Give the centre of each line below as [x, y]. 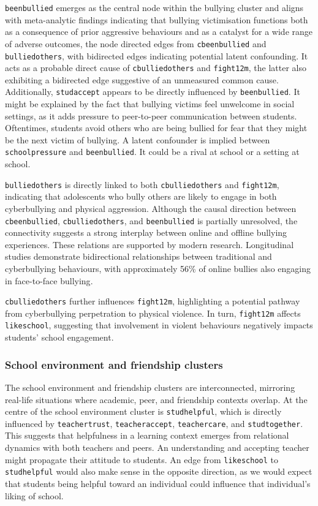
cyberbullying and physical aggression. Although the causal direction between [151, 208]
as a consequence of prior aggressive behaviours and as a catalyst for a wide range [159, 32]
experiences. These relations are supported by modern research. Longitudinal [150, 244]
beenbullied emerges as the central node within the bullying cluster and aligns [154, 7]
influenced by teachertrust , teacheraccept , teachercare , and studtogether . [154, 423]
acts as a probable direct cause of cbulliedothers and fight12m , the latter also [156, 68]
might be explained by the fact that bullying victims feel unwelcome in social [150, 104]
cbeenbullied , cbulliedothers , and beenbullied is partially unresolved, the [151, 220]
